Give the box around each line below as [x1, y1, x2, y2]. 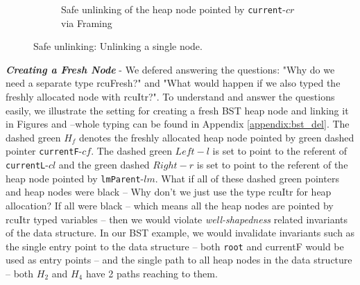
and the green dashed [58, 157, 150, 172]
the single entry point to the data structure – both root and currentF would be [6, 239, 344, 253]
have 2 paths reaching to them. [85, 266, 218, 280]
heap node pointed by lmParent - [6, 171, 144, 185]
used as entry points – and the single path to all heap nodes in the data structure [6, 252, 352, 267]
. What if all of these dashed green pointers [155, 171, 339, 185]
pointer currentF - [6, 144, 83, 158]
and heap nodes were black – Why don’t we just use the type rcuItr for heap [6, 184, 332, 199]
